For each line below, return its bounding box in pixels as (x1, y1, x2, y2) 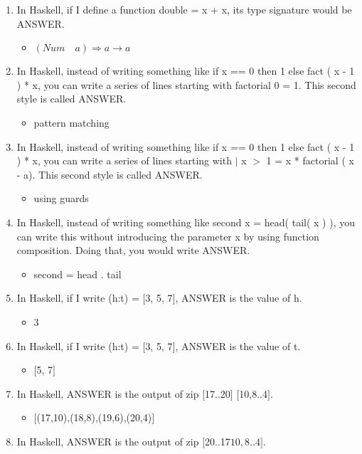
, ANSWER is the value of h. (175, 290, 302, 305)
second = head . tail (33, 266, 122, 281)
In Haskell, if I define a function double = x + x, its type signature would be (16, 2, 352, 16)
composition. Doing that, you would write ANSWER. (16, 243, 250, 258)
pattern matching (33, 115, 110, 130)
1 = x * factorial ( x (266, 153, 354, 168)
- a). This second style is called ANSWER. (16, 167, 203, 181)
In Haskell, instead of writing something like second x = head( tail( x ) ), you (16, 214, 355, 229)
